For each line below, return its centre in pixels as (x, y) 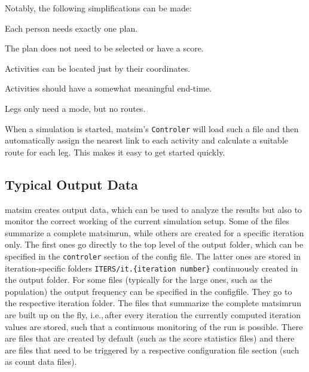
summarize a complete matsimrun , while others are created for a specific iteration (154, 232)
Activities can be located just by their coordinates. (98, 68)
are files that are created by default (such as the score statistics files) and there (150, 338)
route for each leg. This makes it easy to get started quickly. (115, 152)
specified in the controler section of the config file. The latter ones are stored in (153, 256)
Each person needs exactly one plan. (71, 28)
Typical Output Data (71, 184)
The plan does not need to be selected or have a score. (104, 48)
